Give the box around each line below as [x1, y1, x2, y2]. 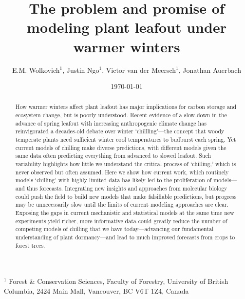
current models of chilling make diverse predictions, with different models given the [15, 143, 226, 151]
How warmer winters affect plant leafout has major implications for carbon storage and [15, 103, 237, 111]
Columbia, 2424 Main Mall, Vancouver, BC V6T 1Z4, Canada [4, 285, 189, 296]
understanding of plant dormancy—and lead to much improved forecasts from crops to [15, 233, 235, 241]
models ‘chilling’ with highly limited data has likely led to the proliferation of [15, 176, 212, 184]
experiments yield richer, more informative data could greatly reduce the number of [15, 216, 227, 225]
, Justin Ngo [62, 64, 99, 75]
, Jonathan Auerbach [178, 64, 241, 75]
